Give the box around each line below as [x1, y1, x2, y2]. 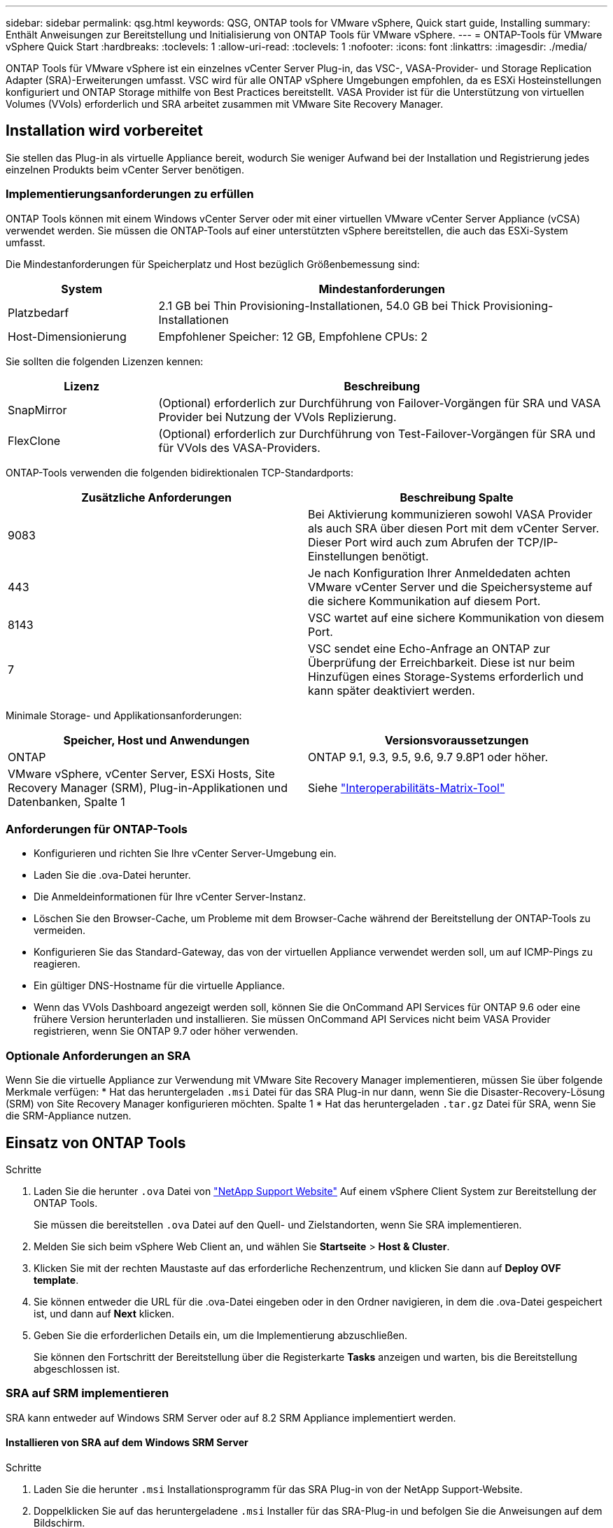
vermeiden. [34, 924, 86, 937]
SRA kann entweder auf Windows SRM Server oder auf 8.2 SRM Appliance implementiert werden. [6, 1411, 456, 1424]
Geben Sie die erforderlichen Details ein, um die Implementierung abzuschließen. [34, 1329, 408, 1341]
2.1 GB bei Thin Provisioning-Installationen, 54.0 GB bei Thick [158, 298, 480, 313]
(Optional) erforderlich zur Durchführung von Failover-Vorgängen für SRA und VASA [158, 395, 601, 410]
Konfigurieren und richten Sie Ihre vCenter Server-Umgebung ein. [34, 847, 337, 860]
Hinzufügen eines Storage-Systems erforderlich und [308, 669, 584, 684]
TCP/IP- [516, 535, 558, 549]
